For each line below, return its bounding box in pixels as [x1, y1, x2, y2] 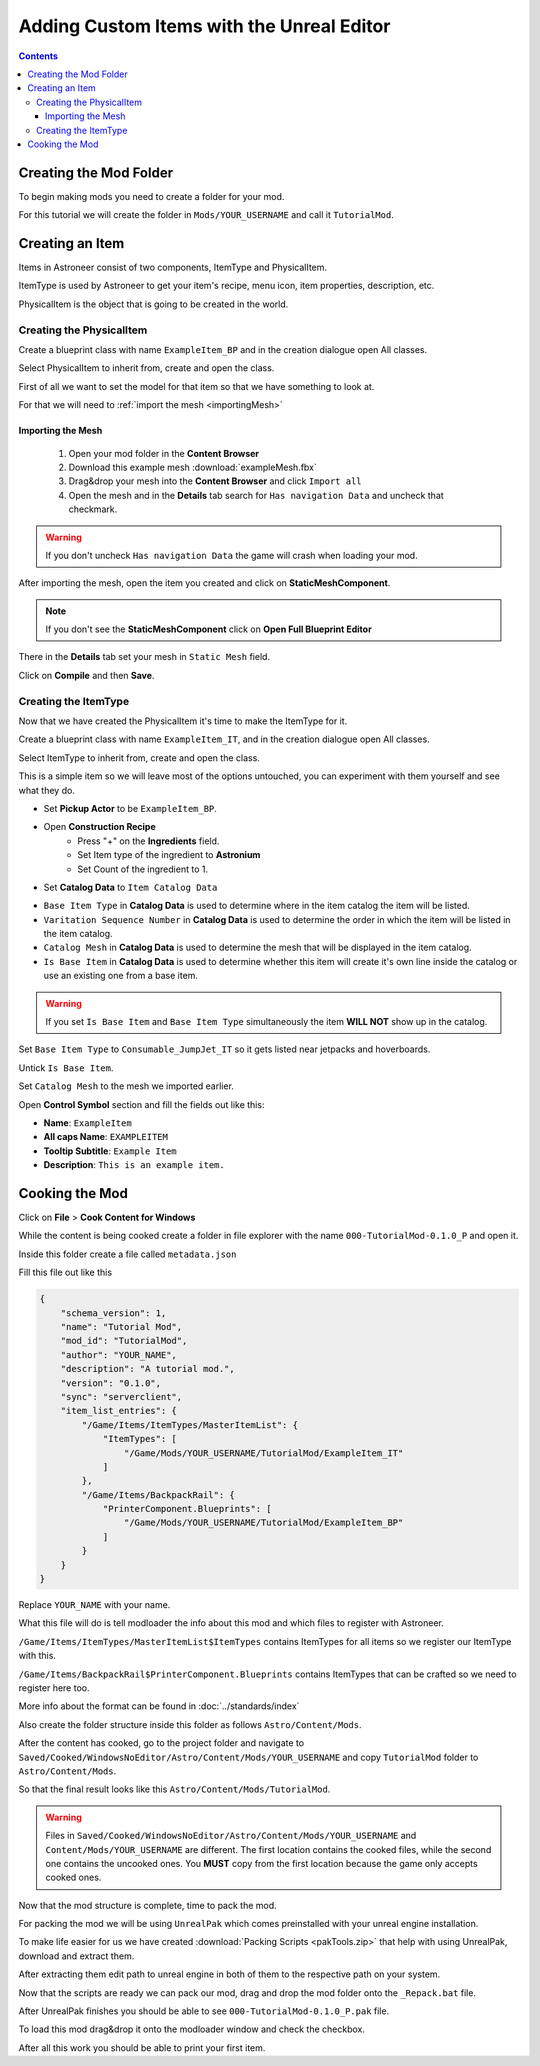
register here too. [18, 1681, 90, 1694]
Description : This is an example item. [43, 1159, 225, 1171]
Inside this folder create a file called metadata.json [18, 1248, 237, 1260]
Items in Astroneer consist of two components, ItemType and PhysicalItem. [18, 261, 328, 274]
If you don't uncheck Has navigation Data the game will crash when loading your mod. [45, 549, 419, 561]
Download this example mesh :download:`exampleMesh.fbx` [68, 461, 317, 473]
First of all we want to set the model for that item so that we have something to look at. [18, 380, 375, 392]
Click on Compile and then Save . [18, 669, 155, 681]
